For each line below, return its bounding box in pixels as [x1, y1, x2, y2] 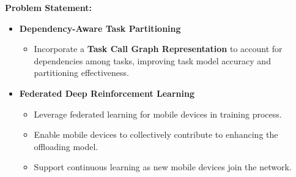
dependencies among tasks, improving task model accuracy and [34, 54, 271, 67]
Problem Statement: [5, 1, 92, 13]
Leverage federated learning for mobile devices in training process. [34, 107, 282, 120]
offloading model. [34, 140, 98, 153]
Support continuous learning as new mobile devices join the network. [34, 160, 292, 173]
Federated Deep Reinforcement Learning [19, 86, 194, 99]
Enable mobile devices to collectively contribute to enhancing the [34, 128, 278, 141]
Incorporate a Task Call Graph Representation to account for [34, 42, 283, 55]
